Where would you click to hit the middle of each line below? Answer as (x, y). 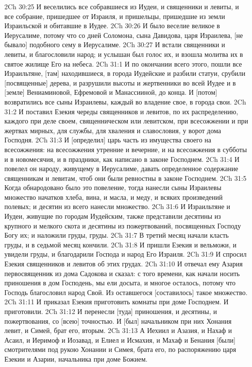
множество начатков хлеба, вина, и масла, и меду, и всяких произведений (114, 197)
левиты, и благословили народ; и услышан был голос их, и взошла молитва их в (124, 54)
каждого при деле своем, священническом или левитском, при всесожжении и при (126, 121)
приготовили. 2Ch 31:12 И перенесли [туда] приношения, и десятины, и (111, 311)
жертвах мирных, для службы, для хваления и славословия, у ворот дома (113, 130)
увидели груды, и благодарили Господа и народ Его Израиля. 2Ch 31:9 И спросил (126, 254)
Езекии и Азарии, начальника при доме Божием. (76, 358)
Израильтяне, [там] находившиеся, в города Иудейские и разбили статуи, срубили (125, 73)
